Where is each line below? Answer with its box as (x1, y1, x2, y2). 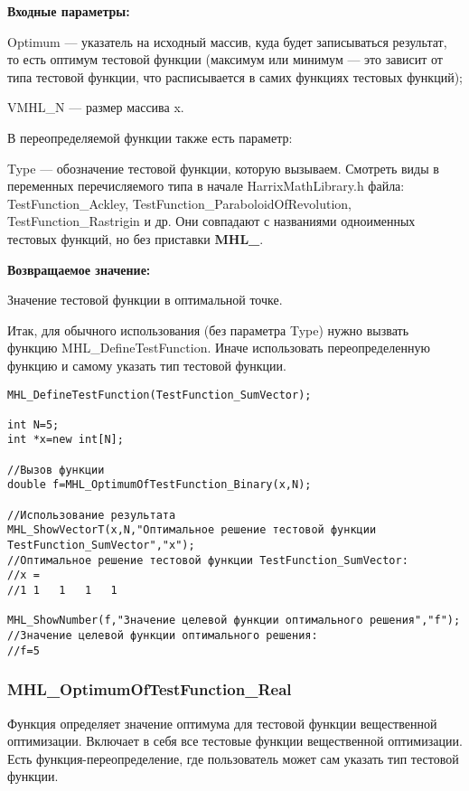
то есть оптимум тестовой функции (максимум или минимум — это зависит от (7, 50, 443, 69)
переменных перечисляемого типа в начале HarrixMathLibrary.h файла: (7, 176, 405, 195)
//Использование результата (7, 508, 176, 522)
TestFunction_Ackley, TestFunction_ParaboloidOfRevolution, (7, 193, 352, 212)
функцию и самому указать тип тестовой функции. (7, 355, 286, 374)
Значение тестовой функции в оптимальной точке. (7, 290, 283, 309)
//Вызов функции (7, 463, 105, 476)
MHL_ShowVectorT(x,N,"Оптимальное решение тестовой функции (7, 523, 377, 537)
